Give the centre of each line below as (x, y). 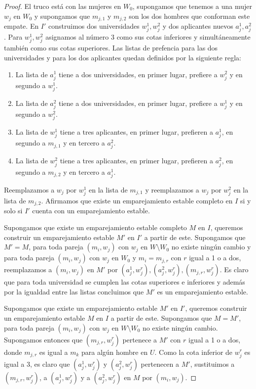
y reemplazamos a (172, 189)
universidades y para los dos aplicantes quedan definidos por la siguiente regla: (123, 57)
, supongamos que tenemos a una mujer (192, 6)
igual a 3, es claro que (37, 364)
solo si (13, 211)
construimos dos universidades (94, 26)
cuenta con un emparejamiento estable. (91, 211)
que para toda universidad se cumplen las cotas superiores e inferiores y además (125, 282)
